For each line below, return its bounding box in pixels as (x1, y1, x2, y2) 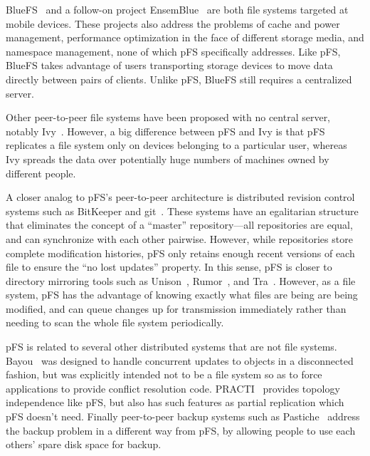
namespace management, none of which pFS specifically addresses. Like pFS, (6, 43, 341, 58)
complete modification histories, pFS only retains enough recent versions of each (6, 245, 355, 260)
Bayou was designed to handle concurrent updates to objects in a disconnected (6, 353, 354, 368)
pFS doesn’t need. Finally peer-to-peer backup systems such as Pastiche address (6, 409, 360, 424)
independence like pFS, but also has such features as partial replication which (6, 395, 344, 410)
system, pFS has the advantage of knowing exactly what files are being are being (6, 287, 358, 302)
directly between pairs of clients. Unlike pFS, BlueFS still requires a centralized (6, 71, 352, 86)
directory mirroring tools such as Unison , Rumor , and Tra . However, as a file (6, 273, 356, 288)
